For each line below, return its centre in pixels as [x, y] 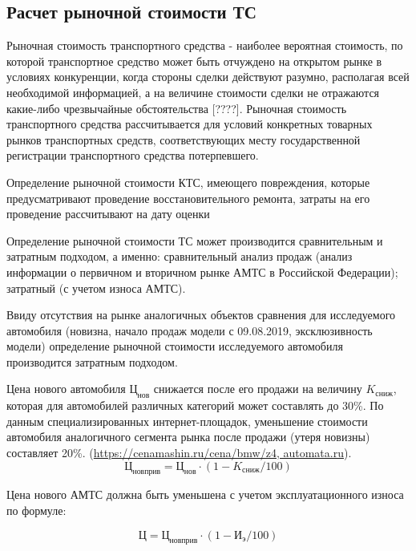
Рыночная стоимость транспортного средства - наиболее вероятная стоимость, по [205, 45]
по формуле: [36, 510]
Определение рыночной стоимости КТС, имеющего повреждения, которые [188, 182]
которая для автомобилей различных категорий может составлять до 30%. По [195, 405]
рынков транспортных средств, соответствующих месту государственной [184, 139]
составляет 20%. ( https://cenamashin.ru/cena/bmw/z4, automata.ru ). [179, 453]
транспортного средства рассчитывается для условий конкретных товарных [190, 124]
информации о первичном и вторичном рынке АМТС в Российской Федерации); [202, 271]
